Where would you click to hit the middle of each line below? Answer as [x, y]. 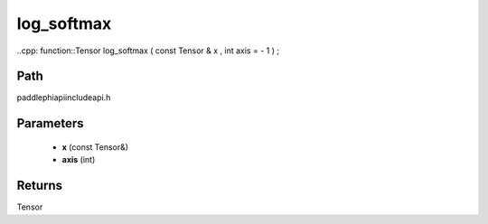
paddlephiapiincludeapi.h [64, 98]
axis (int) [79, 160]
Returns [40, 186]
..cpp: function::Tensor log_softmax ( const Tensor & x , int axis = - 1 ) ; [148, 51]
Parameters [50, 123]
